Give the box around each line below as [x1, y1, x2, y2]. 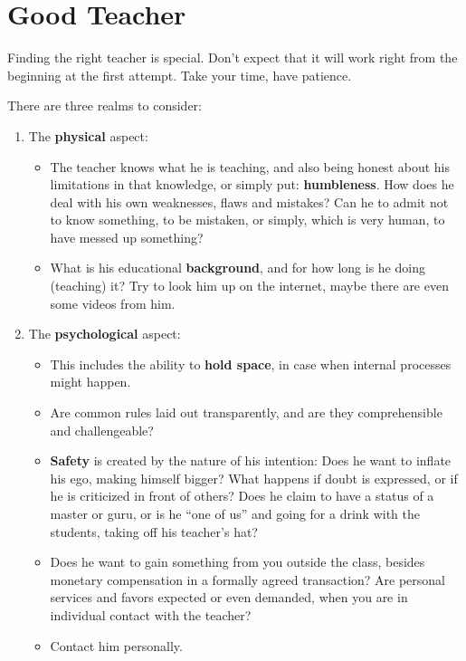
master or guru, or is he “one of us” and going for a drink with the [50, 504, 421, 522]
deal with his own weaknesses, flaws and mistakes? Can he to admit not [50, 192, 449, 211]
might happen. [50, 372, 131, 391]
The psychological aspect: [28, 324, 181, 343]
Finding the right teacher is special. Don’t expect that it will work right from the [7, 48, 458, 67]
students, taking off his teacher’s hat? [50, 522, 258, 541]
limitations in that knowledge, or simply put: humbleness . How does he [50, 175, 454, 194]
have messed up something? [50, 227, 204, 246]
